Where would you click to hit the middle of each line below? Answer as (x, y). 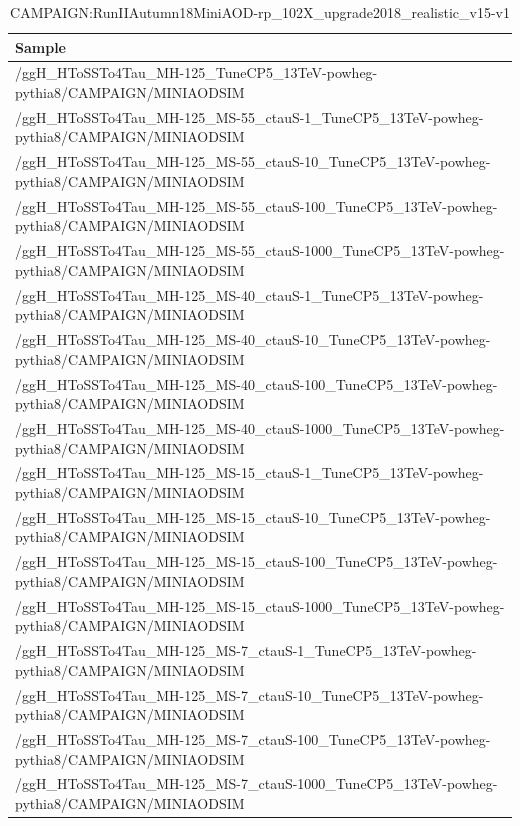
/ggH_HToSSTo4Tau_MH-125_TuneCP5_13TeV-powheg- (196, 72)
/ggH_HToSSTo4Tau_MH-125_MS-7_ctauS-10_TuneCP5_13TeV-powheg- (249, 694)
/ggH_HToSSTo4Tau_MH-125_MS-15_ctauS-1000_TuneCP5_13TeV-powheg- (260, 605)
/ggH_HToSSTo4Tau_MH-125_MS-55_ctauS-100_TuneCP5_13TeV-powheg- (256, 205)
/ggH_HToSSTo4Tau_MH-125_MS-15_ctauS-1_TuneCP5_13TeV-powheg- (249, 472)
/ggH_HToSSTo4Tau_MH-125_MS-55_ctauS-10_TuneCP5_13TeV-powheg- (253, 161)
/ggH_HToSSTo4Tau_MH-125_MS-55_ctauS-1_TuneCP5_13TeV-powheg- (249, 116)
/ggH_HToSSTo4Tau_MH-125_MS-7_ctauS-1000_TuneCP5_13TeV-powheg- (256, 783)
